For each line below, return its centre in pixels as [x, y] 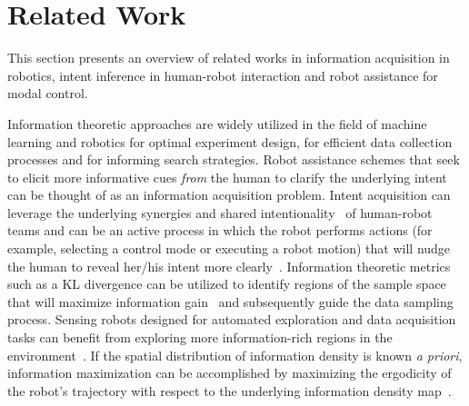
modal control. [48, 93]
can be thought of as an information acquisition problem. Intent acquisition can [229, 195]
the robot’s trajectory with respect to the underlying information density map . [230, 390]
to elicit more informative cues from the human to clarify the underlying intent [227, 177]
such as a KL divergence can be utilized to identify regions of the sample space [227, 284]
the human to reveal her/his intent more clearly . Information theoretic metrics [229, 266]
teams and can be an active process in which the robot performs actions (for [220, 230]
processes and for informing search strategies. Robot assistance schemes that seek [234, 159]
